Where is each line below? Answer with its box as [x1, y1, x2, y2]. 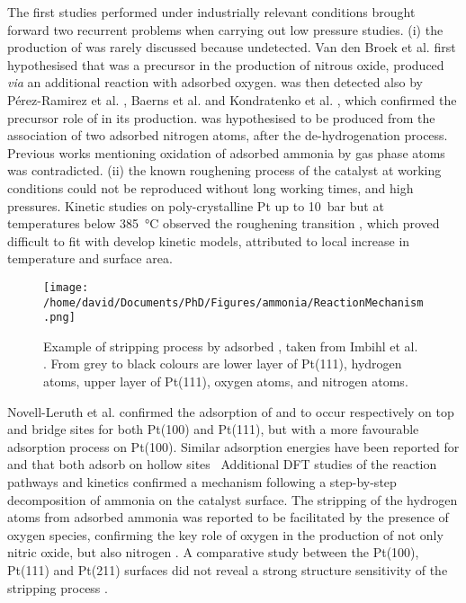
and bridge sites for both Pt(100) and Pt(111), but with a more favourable [7, 420, 419, 439]
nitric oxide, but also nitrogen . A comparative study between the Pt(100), [7, 543, 419, 562]
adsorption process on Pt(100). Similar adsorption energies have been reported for [7, 437, 460, 456]
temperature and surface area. [7, 249, 173, 268]
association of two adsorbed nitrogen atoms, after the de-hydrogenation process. [7, 126, 448, 145]
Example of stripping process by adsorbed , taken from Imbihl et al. [43, 336, 418, 355]
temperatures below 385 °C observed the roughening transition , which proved [7, 214, 440, 233]
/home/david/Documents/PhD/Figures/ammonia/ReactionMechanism [43, 296, 424, 309]
